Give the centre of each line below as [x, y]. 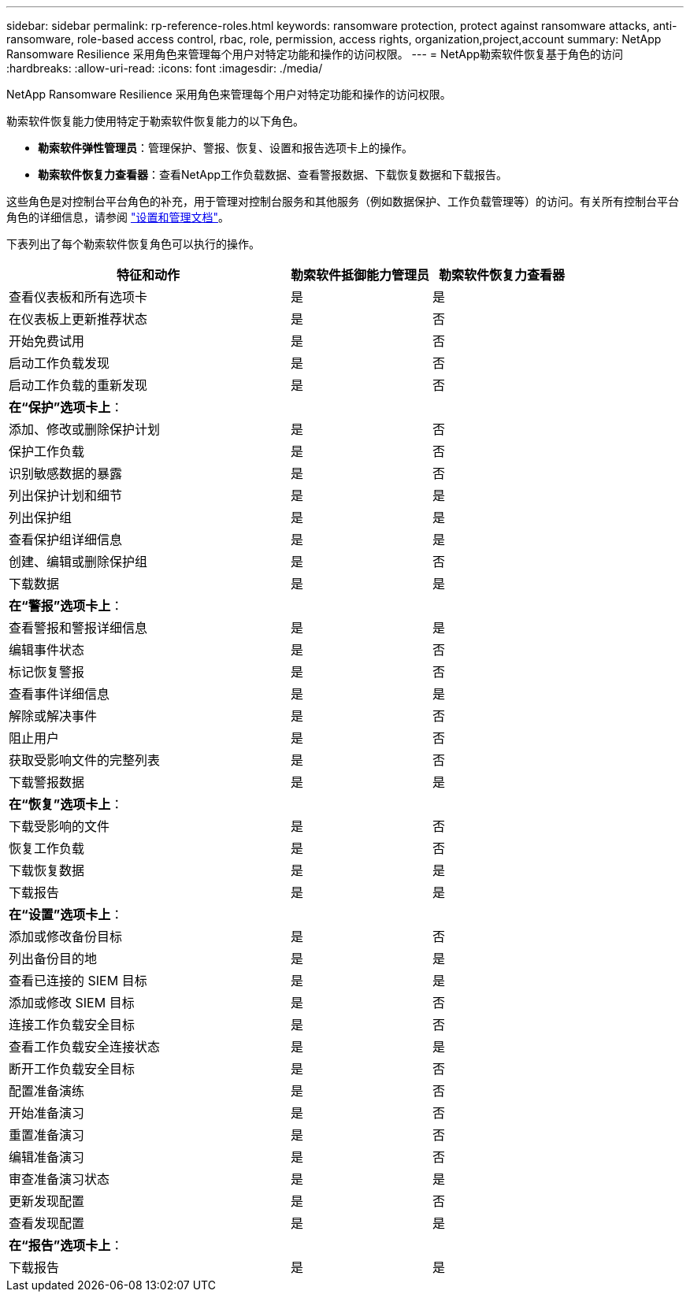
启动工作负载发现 [59, 363]
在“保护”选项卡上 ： [66, 407]
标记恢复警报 [47, 672]
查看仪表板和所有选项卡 [78, 297]
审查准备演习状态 [59, 1179]
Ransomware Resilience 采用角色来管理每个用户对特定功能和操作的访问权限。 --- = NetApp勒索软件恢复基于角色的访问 [315, 54]
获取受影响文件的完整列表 [85, 760]
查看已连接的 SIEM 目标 [78, 981]
